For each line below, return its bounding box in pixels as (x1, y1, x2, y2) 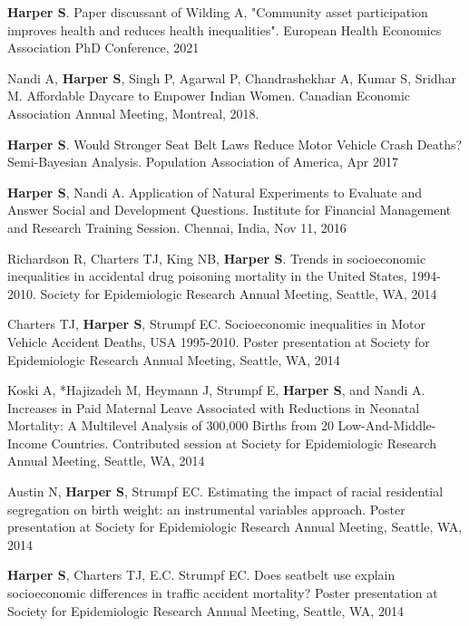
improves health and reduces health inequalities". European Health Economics (7, 20, 442, 39)
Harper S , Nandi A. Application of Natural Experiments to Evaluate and (7, 182, 422, 201)
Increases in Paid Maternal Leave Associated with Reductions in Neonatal (7, 398, 420, 417)
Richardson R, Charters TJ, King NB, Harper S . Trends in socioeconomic (7, 248, 426, 267)
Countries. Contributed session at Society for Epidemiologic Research (51, 433, 437, 452)
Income (7, 433, 47, 452)
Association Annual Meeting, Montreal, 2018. (7, 103, 259, 122)
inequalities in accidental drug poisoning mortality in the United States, (7, 266, 407, 285)
